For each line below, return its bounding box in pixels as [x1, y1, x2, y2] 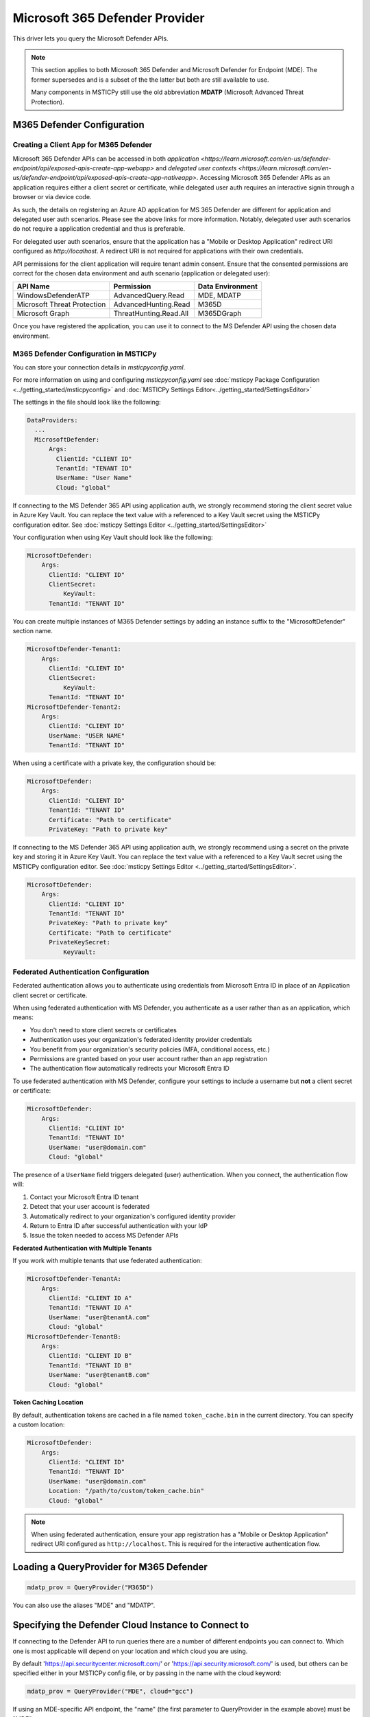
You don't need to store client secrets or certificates [29, 1025, 177, 1034]
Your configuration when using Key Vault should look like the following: [12, 533, 213, 541]
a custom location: [12, 1420, 65, 1429]
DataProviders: [27, 416, 78, 424]
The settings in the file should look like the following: [12, 398, 161, 407]
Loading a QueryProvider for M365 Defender [12, 1561, 208, 1573]
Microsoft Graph [16, 309, 70, 319]
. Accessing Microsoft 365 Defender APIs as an [196, 174, 330, 182]
